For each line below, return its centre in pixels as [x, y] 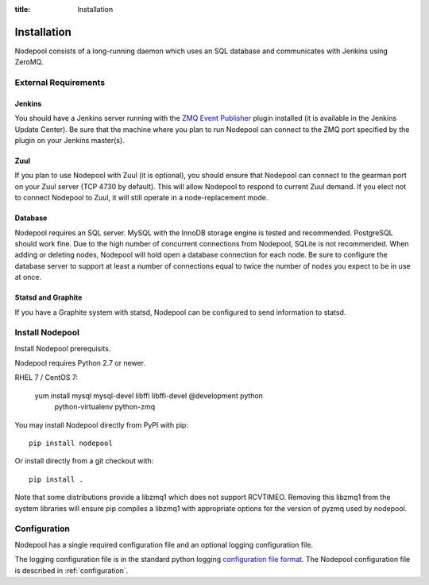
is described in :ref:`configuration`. [71, 570]
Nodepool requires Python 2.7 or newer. [80, 363]
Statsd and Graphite [48, 297]
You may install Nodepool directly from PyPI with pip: [101, 424]
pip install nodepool [71, 444]
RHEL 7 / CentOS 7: [46, 378]
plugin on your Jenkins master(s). [70, 141]
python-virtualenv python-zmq [105, 407]
